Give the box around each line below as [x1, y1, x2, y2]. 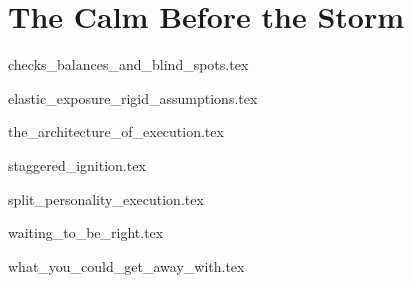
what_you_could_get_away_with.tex [8, 255, 245, 276]
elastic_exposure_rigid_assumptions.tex [8, 87, 258, 108]
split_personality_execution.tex [8, 188, 204, 209]
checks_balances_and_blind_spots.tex [8, 54, 249, 75]
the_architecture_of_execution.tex [8, 121, 224, 142]
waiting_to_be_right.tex [8, 222, 164, 243]
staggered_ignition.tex [8, 154, 146, 175]
